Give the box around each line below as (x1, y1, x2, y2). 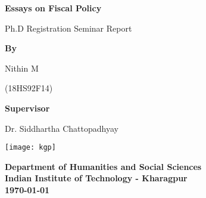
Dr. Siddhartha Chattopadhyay (5, 122, 118, 134)
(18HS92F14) (5, 82, 53, 94)
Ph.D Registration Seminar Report (5, 21, 132, 34)
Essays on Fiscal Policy (5, 2, 102, 14)
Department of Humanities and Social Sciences (5, 160, 202, 172)
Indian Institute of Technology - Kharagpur (5, 172, 188, 184)
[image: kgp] (5, 143, 56, 152)
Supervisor (5, 101, 50, 114)
